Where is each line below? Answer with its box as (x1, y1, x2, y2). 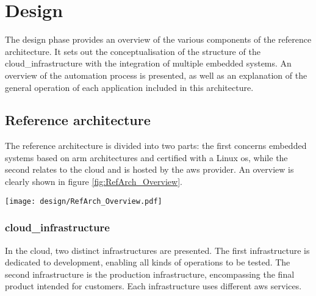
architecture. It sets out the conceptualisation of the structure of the (5, 45, 260, 57)
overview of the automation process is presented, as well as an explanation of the (5, 68, 307, 81)
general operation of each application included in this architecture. (5, 81, 254, 93)
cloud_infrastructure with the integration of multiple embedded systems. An (5, 57, 292, 70)
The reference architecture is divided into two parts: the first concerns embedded (5, 139, 307, 152)
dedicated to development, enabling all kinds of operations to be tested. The (5, 256, 290, 269)
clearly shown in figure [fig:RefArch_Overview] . (5, 175, 182, 188)
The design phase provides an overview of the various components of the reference (5, 33, 312, 46)
